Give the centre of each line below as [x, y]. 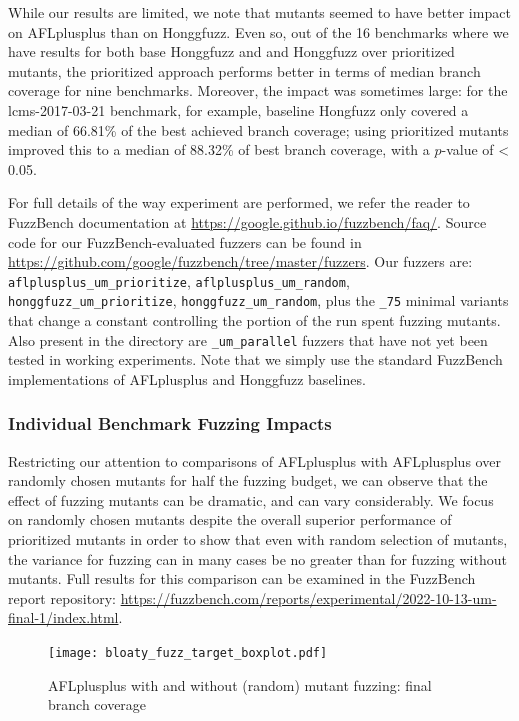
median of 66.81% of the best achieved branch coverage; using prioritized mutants [258, 129]
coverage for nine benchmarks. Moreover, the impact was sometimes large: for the [258, 90]
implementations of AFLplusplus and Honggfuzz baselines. [187, 378]
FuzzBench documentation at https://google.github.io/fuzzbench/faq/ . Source [247, 221]
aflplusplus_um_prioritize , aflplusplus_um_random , [179, 280]
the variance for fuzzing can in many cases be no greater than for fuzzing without [257, 558]
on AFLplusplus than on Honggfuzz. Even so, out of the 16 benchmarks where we [258, 31]
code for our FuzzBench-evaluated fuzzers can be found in [185, 241]
